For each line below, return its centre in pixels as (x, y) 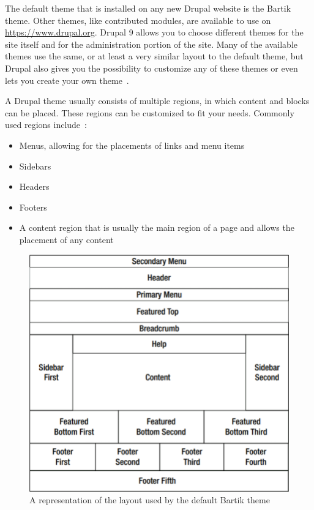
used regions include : (46, 125)
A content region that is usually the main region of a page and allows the (157, 227)
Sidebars (35, 166)
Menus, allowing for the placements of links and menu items (132, 145)
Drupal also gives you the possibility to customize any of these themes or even (151, 68)
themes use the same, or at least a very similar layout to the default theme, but (154, 56)
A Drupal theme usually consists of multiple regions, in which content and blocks (157, 101)
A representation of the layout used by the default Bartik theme (150, 500)
